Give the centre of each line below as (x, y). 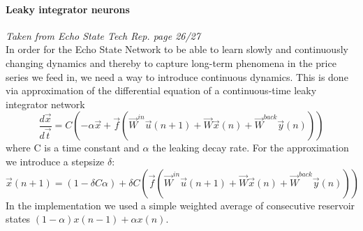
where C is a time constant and (73, 148)
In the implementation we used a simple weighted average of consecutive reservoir (180, 205)
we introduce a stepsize (55, 161)
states (18, 219)
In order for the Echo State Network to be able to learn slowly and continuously (177, 49)
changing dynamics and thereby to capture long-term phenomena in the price (171, 62)
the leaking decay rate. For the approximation (251, 148)
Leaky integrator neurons (68, 9)
